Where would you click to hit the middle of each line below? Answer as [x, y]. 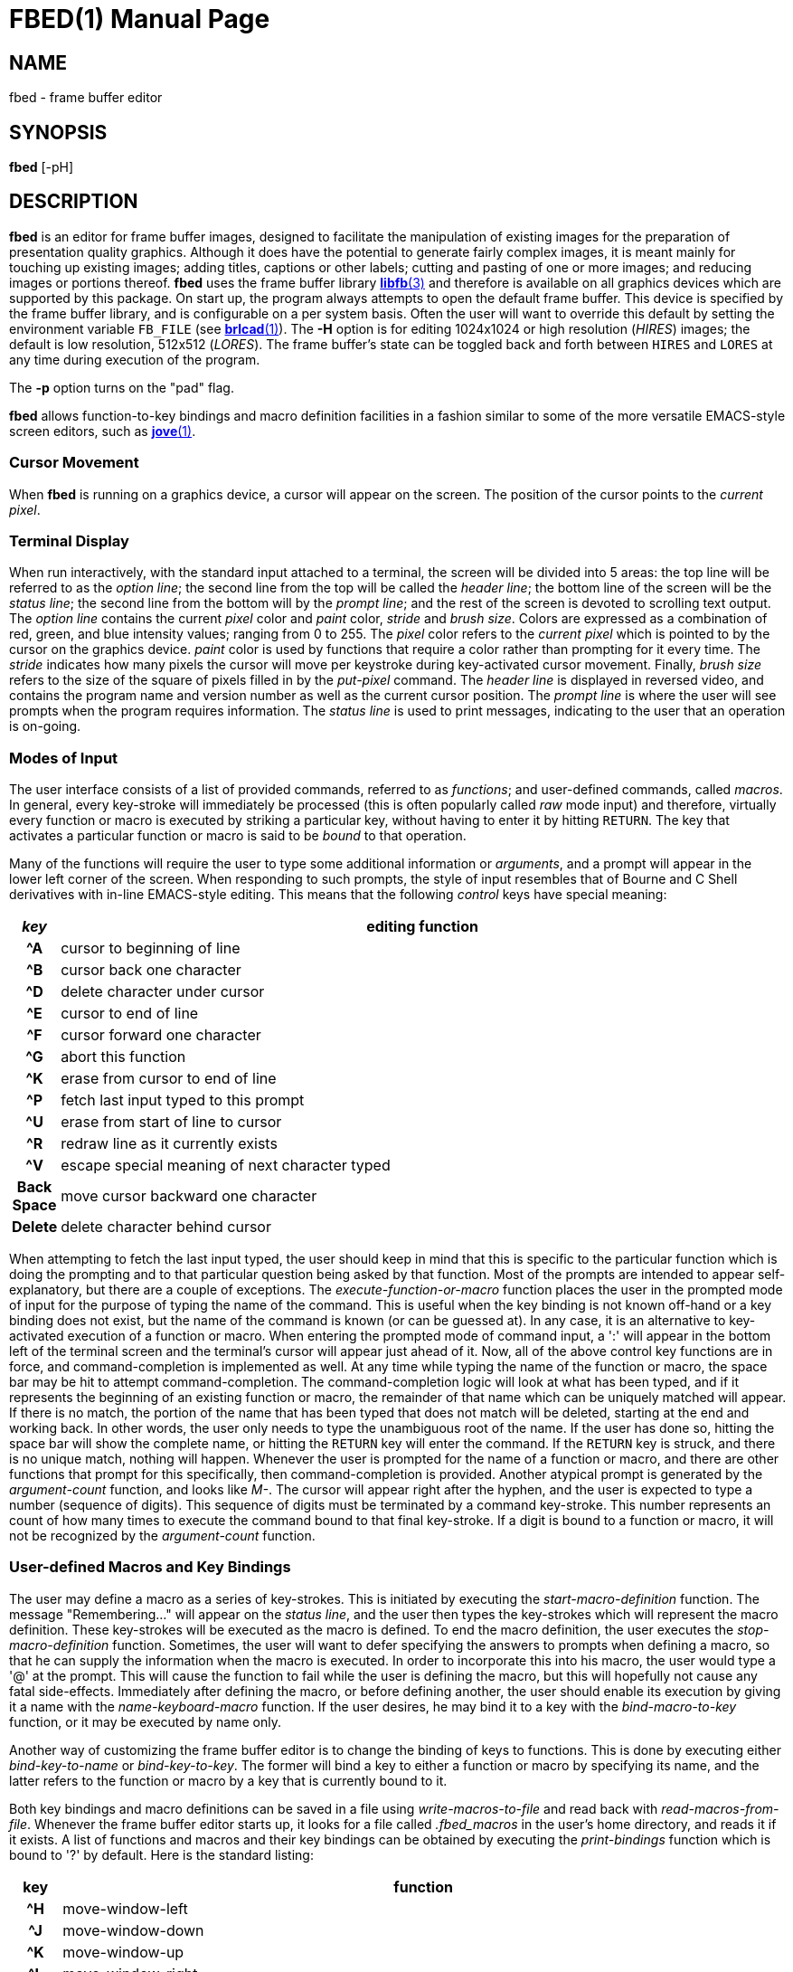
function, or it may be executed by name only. [145, 1721]
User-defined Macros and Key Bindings [150, 1567]
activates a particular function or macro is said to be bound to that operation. [238, 836]
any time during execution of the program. [135, 359]
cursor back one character [151, 970]
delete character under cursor [163, 992]
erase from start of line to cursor [171, 1122]
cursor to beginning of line [151, 948]
